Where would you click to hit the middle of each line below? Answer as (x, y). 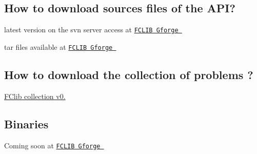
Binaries (26, 123)
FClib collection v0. (35, 96)
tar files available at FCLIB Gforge (58, 46)
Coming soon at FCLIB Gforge (52, 145)
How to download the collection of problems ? (129, 74)
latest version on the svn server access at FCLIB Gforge (91, 30)
